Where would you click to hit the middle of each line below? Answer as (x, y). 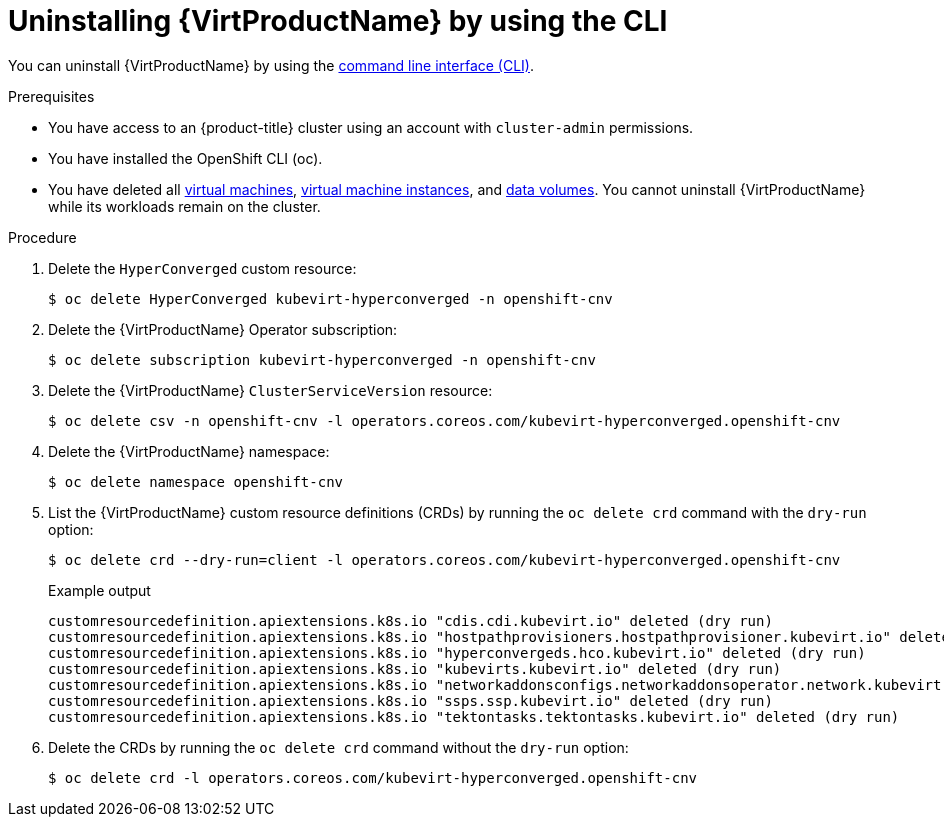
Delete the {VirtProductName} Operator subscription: (223, 329)
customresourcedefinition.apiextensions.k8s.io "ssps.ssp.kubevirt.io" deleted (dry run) (410, 700)
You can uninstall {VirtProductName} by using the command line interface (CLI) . (271, 65)
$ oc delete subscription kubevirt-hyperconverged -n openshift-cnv (322, 359)
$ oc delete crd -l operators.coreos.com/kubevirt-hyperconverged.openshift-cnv (373, 777)
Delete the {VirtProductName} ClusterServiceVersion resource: (270, 390)
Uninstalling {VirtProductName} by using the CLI (338, 21)
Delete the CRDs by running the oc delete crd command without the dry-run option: (338, 747)
